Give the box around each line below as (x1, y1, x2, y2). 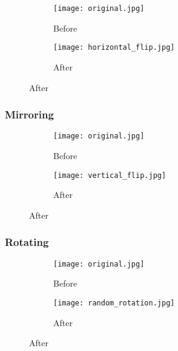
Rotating (5, 234, 49, 250)
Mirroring (5, 107, 54, 122)
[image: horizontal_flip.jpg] (53, 43, 175, 52)
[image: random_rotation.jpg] (53, 298, 175, 307)
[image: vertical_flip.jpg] (53, 171, 166, 180)
